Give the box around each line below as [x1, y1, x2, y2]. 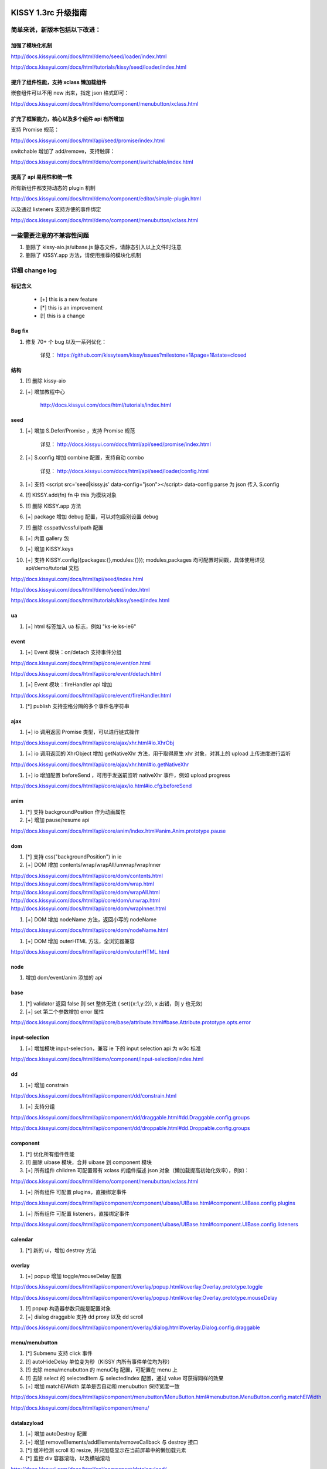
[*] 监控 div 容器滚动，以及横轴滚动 [25, 1455, 111, 1462]
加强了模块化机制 [11, 42, 52, 49]
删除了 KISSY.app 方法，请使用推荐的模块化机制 [25, 251, 142, 259]
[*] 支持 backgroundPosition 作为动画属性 [25, 808, 126, 815]
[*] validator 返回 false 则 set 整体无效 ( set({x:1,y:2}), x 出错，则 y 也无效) [25, 1000, 203, 1007]
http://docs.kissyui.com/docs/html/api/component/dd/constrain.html [11, 1092, 177, 1099]
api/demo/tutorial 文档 [25, 565, 79, 572]
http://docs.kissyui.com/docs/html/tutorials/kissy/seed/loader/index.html [11, 63, 187, 71]
